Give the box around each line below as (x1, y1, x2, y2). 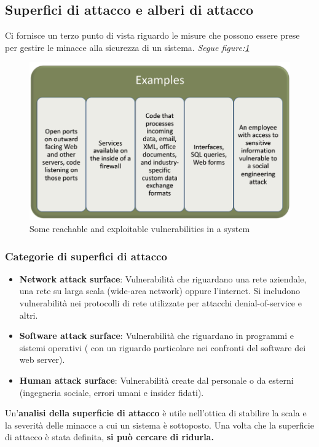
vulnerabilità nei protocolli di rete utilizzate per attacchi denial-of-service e (19, 297, 302, 309)
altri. (19, 308, 38, 321)
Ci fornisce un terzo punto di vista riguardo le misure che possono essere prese (5, 29, 300, 42)
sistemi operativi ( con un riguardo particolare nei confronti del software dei (19, 341, 306, 354)
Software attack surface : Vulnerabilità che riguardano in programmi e (19, 329, 294, 342)
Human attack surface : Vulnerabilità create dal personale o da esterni (19, 373, 294, 386)
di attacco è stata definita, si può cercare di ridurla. (5, 430, 214, 443)
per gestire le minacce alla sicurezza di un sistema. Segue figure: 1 (5, 41, 250, 53)
